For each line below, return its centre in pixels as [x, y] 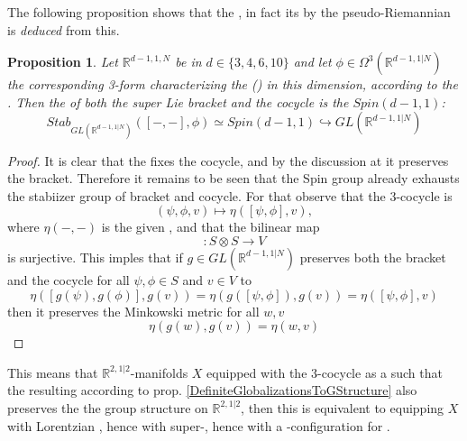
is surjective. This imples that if [95, 257]
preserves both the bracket [373, 257]
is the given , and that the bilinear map [211, 227]
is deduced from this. [64, 29]
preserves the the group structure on [108, 407]
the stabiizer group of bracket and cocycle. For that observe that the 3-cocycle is [230, 195]
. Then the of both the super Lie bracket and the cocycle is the [178, 101]
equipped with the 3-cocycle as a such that [325, 372]
